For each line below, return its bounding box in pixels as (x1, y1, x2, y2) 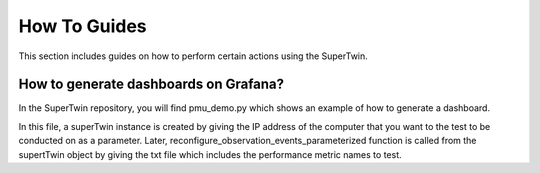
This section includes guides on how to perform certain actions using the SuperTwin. (18, 50, 369, 62)
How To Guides (18, 15, 147, 37)
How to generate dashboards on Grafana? (18, 76, 285, 93)
